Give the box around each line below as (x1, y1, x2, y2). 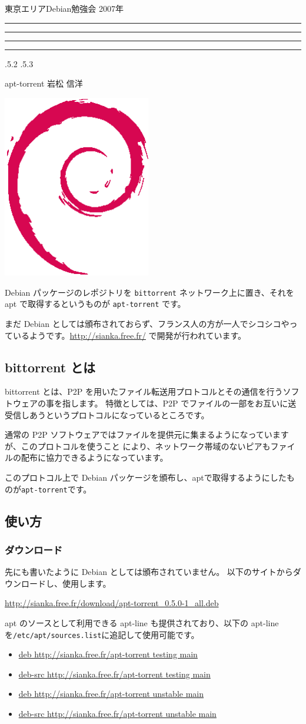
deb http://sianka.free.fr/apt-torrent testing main (18, 648, 198, 660)
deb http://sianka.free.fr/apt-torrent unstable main (18, 687, 204, 700)
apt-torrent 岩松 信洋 (5, 77, 83, 90)
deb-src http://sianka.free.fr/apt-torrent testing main (18, 667, 211, 680)
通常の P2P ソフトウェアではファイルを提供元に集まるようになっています (5, 428, 289, 441)
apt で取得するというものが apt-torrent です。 (5, 297, 186, 310)
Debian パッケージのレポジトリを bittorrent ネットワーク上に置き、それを (5, 286, 294, 298)
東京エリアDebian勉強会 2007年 (5, 2, 124, 14)
